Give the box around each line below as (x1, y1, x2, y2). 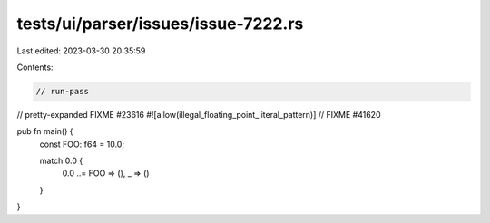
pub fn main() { (16, 126, 73, 137)
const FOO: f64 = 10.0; (39, 139, 125, 150)
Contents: (16, 62, 54, 73)
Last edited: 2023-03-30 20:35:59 (16, 45, 146, 56)
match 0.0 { (39, 155, 83, 167)
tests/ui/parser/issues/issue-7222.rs (16, 14, 304, 34)
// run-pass (35, 86, 90, 96)
